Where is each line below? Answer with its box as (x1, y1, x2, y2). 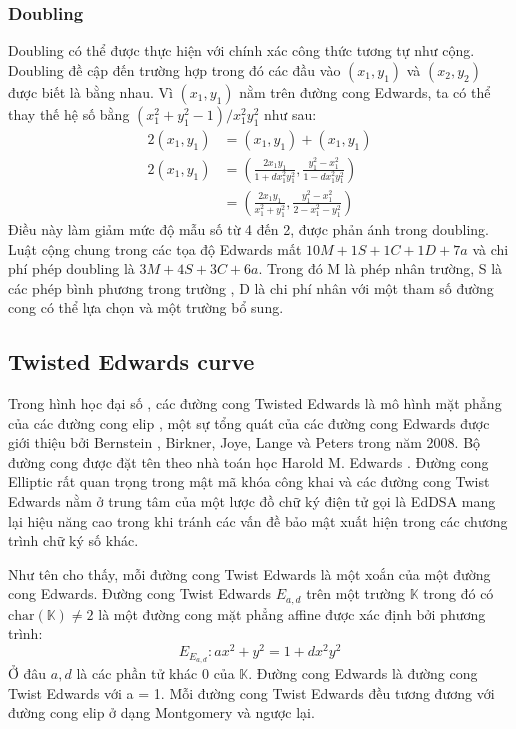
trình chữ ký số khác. (8, 530, 139, 551)
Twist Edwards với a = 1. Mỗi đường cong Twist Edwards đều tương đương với (8, 682, 495, 703)
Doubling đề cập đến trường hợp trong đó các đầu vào (8, 59, 341, 80)
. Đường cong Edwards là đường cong (248, 663, 478, 683)
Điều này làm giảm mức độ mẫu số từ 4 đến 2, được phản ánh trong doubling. (8, 218, 490, 239)
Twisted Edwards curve (8, 346, 255, 377)
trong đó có (423, 583, 494, 604)
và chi (472, 238, 509, 259)
